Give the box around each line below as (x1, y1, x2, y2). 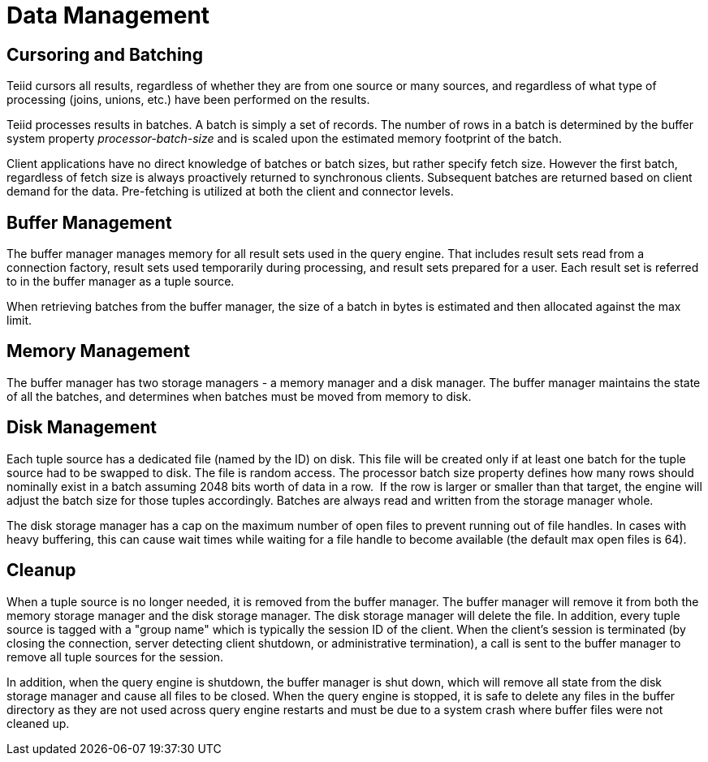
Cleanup (6, 560, 76, 581)
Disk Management (6, 417, 158, 438)
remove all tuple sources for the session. (6, 649, 224, 664)
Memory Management (6, 341, 190, 362)
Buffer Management (6, 212, 172, 233)
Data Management (6, 2, 210, 29)
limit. (6, 313, 32, 328)
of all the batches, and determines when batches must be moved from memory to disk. (6, 389, 472, 403)
